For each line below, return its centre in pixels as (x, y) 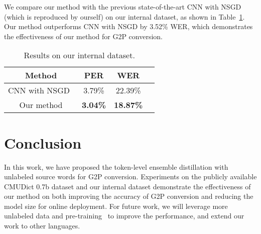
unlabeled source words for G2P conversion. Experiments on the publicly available (130, 177)
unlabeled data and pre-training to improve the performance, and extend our (124, 216)
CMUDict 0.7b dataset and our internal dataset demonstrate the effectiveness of (127, 186)
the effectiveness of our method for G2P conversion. (84, 36)
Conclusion (43, 142)
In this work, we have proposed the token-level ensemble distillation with (116, 166)
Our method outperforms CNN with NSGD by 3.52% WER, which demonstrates (128, 26)
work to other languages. (42, 226)
